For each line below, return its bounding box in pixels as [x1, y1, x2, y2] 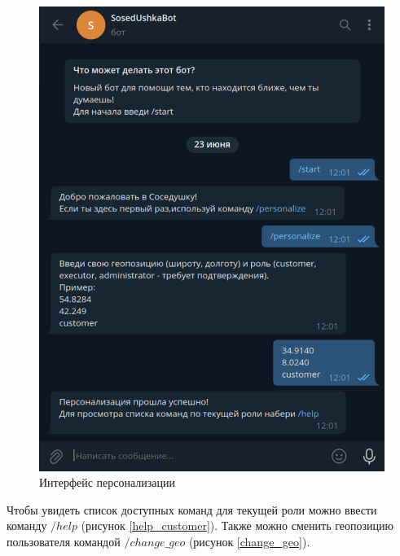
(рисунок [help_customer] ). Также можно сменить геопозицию [81, 517, 393, 534]
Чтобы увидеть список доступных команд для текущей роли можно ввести [7, 501, 377, 518]
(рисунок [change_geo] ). [188, 532, 310, 549]
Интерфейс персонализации [39, 474, 176, 491]
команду [7, 517, 47, 534]
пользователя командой [7, 532, 121, 549]
